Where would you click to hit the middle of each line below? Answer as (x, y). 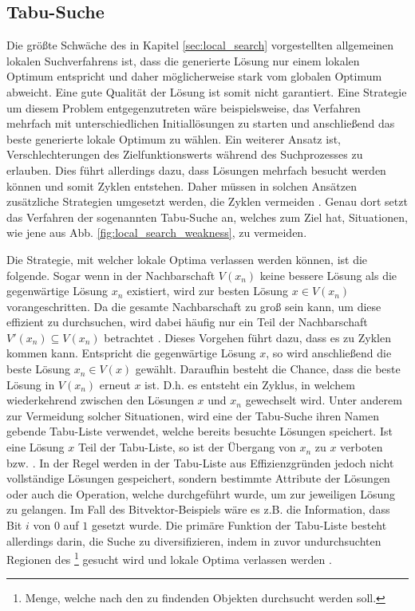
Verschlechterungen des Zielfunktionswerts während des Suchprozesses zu (185, 154)
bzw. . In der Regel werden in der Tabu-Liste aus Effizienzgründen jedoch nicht (200, 462)
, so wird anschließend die (329, 353)
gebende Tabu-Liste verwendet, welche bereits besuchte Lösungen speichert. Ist (200, 431)
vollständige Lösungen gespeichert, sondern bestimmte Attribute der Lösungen (198, 478)
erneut (115, 384)
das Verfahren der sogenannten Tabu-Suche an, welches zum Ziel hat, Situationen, (207, 217)
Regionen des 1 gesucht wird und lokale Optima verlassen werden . (169, 558)
